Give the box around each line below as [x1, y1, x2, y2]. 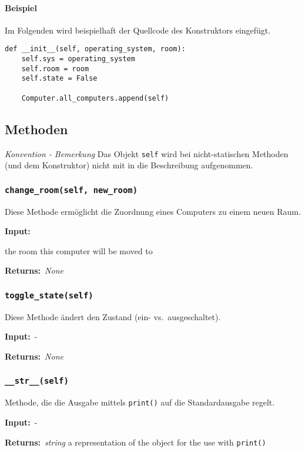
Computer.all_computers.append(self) [21, 94, 169, 102]
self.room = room [21, 64, 89, 73]
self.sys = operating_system [21, 55, 135, 64]
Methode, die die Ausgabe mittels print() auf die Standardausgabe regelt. [5, 396, 275, 408]
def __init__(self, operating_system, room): [5, 45, 186, 54]
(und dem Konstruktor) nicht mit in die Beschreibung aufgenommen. [5, 159, 253, 171]
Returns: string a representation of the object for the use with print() [5, 436, 266, 448]
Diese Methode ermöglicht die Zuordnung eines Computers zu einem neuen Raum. [5, 205, 301, 217]
